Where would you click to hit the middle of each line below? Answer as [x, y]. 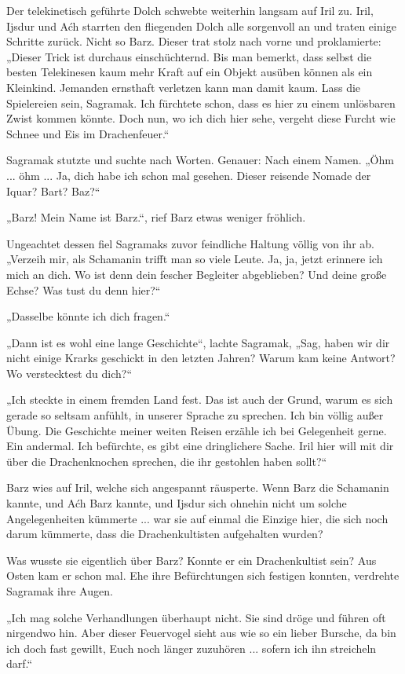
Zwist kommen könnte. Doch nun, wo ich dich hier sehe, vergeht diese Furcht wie [201, 118]
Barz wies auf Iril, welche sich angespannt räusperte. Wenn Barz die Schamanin [198, 487]
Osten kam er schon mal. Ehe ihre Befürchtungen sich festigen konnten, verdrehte [203, 575]
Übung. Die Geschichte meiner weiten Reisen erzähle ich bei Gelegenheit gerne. [197, 430]
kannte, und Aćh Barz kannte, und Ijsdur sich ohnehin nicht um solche [177, 503]
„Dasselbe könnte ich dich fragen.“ [88, 316]
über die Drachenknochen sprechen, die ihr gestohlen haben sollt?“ [167, 461]
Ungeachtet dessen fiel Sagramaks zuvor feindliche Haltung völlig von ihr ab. [190, 243]
